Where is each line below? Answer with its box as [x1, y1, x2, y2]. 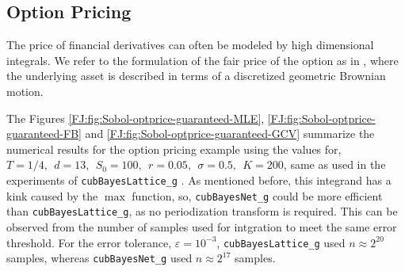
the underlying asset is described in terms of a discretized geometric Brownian [6, 67, 386, 84]
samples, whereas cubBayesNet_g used [6, 250, 193, 266]
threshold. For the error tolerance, [6, 234, 172, 250]
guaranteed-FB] [6, 125, 82, 142]
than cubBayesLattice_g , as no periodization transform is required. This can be [6, 203, 398, 219]
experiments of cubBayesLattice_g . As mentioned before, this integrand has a [6, 171, 392, 188]
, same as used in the [283, 156, 386, 173]
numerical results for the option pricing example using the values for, [6, 140, 342, 157]
